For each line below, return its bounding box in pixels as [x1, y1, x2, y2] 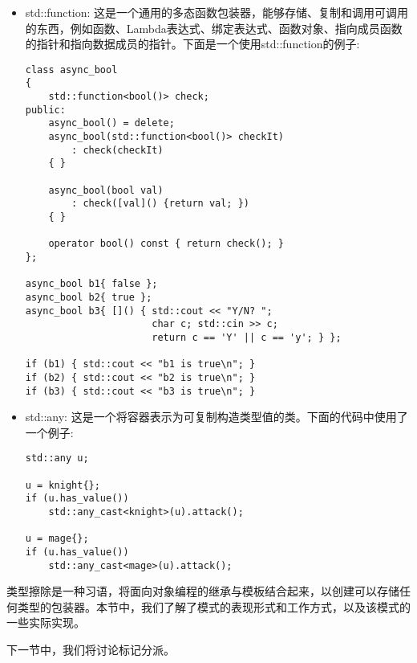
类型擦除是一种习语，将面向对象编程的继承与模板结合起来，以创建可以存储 [6, 583, 399, 600]
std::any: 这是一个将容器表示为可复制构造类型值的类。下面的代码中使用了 [25, 408, 408, 425]
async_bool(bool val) [48, 184, 164, 196]
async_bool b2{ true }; [25, 291, 152, 303]
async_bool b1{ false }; [25, 278, 158, 290]
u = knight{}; [25, 479, 100, 491]
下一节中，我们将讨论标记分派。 [6, 641, 175, 658]
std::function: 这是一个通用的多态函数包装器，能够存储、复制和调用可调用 [25, 4, 409, 20]
